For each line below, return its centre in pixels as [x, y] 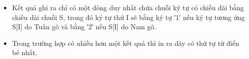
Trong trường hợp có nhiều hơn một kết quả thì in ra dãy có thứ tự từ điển [125, 43]
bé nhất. [25, 52]
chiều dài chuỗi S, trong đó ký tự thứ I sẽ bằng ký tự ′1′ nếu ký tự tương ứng [128, 17]
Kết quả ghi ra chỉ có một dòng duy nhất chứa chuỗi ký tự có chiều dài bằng [128, 7]
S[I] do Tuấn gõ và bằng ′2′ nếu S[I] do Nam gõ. [84, 27]
